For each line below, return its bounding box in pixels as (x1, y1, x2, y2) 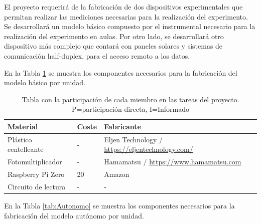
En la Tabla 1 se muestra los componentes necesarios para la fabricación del (4, 67, 237, 78)
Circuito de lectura (8, 181, 66, 191)
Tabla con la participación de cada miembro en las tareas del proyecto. (22, 94, 239, 104)
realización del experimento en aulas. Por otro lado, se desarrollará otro (4, 31, 224, 41)
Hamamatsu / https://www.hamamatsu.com (104, 156, 241, 167)
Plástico (8, 134, 32, 144)
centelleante (8, 144, 44, 154)
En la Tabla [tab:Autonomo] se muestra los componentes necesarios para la (4, 200, 235, 210)
